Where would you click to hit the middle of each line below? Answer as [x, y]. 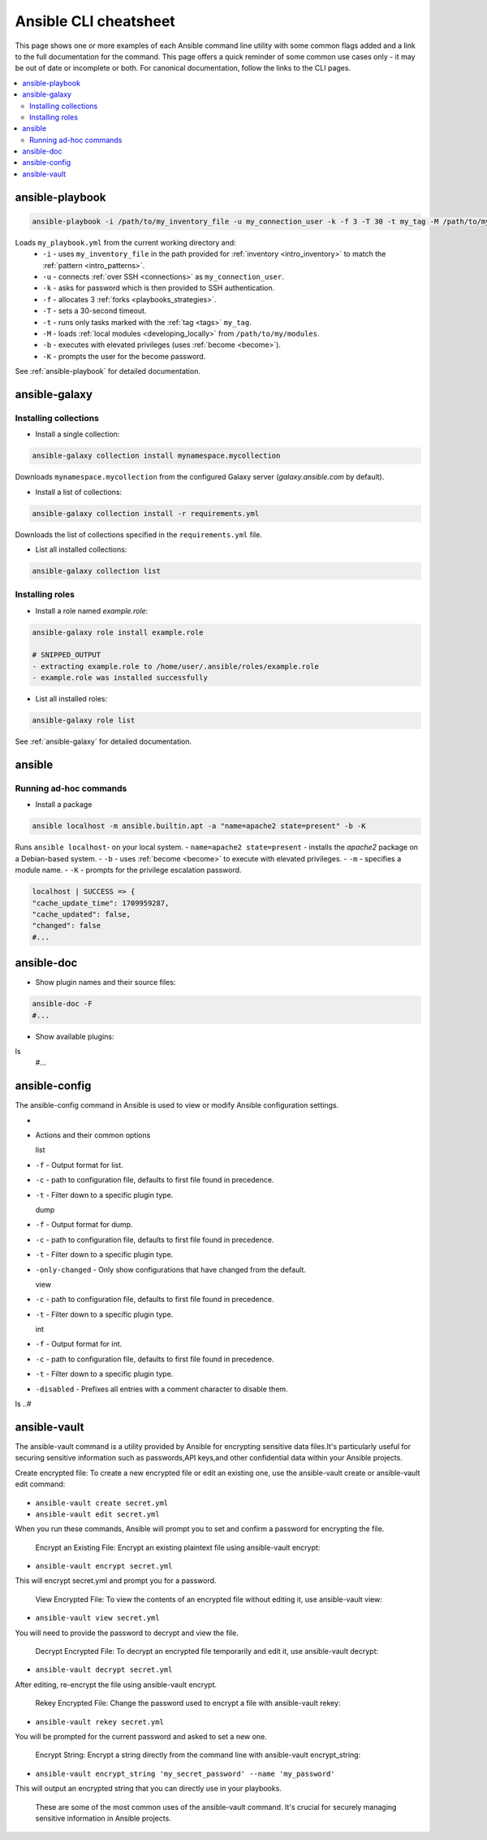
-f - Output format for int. [79, 1344]
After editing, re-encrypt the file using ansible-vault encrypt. [116, 1684]
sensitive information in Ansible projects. [103, 1818]
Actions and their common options [93, 1135]
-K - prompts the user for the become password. [124, 356]
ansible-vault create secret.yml [102, 1503]
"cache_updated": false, [82, 914]
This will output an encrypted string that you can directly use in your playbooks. [148, 1789]
